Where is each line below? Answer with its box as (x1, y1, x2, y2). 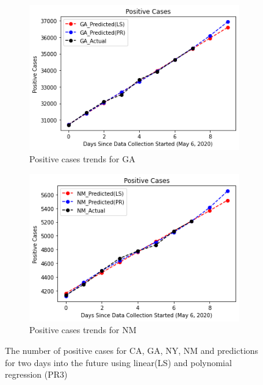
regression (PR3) (5, 368, 68, 381)
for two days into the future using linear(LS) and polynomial (5, 356, 232, 369)
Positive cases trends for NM (29, 323, 137, 336)
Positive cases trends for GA (29, 153, 135, 165)
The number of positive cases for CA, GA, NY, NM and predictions (5, 344, 259, 356)
